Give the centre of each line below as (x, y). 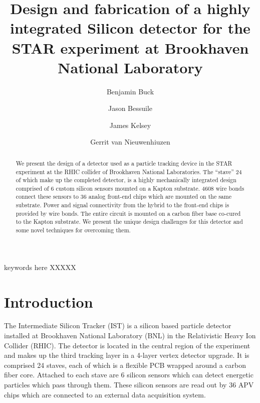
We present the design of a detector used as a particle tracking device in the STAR (124, 163)
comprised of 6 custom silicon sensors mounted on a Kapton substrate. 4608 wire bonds (130, 188)
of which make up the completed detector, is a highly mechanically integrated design (126, 180)
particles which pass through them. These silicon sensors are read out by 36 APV (129, 385)
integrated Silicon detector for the (130, 28)
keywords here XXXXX (40, 267)
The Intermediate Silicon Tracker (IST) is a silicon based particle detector (118, 325)
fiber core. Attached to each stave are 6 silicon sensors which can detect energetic (129, 375)
